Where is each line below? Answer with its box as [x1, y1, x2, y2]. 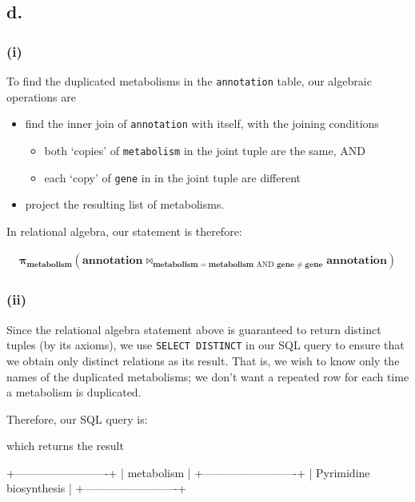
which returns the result [6, 437, 124, 454]
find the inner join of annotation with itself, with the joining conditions [25, 115, 379, 132]
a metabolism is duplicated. [6, 384, 142, 400]
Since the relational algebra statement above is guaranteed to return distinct [6, 321, 381, 337]
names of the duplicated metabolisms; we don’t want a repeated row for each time [6, 368, 409, 384]
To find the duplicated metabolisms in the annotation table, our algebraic [6, 73, 372, 89]
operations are [6, 88, 76, 105]
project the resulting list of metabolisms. [25, 196, 225, 213]
